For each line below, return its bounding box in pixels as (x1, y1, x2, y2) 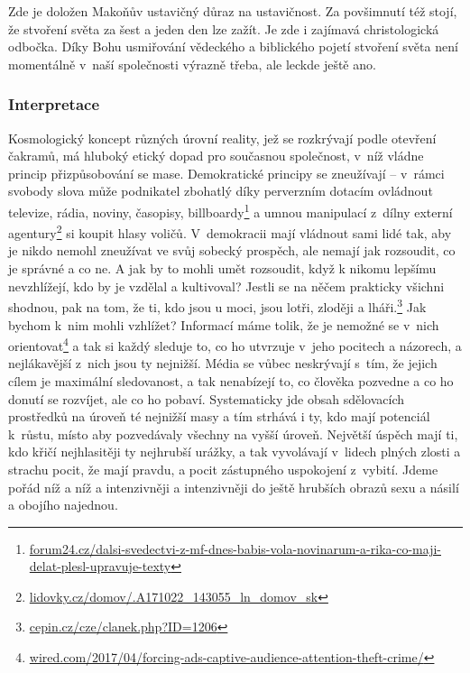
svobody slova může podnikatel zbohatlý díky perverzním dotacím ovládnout (8, 181, 433, 200)
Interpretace (8, 93, 100, 115)
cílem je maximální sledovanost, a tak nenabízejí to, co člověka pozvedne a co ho (8, 371, 454, 390)
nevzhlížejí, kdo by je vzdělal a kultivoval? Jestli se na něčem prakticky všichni (8, 276, 445, 295)
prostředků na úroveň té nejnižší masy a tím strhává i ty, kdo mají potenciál (8, 407, 430, 426)
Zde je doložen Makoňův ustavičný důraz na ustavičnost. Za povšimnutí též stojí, (8, 2, 457, 20)
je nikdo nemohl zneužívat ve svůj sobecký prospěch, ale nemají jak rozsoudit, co (8, 241, 456, 260)
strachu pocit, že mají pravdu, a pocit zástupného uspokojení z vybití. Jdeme (8, 459, 438, 478)
